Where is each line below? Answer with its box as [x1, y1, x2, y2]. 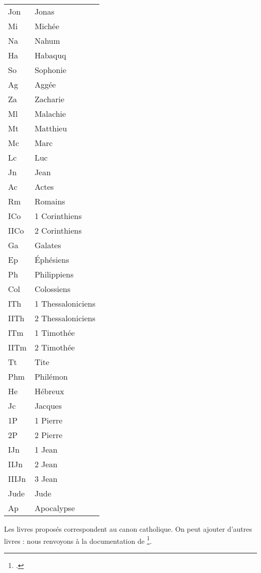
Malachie [34, 108, 66, 119]
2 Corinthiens [34, 225, 82, 236]
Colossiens [34, 283, 71, 295]
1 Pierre [34, 414, 63, 426]
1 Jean [34, 444, 58, 455]
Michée [34, 20, 59, 32]
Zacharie [34, 93, 65, 105]
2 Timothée [34, 341, 75, 353]
